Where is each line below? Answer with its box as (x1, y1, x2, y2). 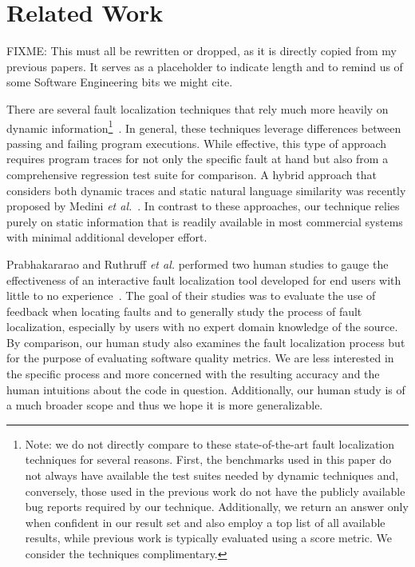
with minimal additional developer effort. (6, 229, 207, 246)
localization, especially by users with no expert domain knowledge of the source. (6, 318, 398, 335)
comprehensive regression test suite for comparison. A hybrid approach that (6, 166, 377, 182)
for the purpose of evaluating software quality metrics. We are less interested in (6, 349, 394, 366)
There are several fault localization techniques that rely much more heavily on (6, 100, 389, 117)
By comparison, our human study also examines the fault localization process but (6, 333, 405, 350)
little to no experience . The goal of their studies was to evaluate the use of (6, 287, 376, 304)
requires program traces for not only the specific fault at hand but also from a (6, 150, 389, 167)
